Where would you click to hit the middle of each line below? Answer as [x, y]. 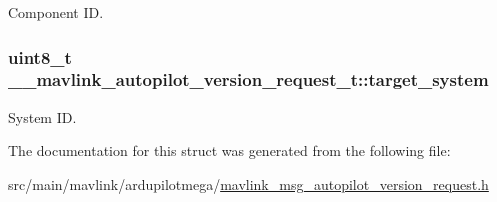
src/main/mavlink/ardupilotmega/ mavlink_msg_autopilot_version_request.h [248, 183]
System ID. [42, 116]
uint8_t [40, 56]
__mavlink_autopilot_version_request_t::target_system [248, 79]
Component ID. [56, 12]
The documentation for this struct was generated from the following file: [229, 150]
